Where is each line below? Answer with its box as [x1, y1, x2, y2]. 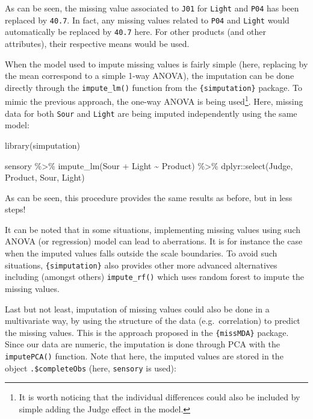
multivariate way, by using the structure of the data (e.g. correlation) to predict [5, 314, 300, 327]
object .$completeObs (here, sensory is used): [5, 361, 176, 374]
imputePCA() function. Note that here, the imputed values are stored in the [5, 350, 284, 362]
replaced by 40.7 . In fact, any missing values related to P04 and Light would [5, 13, 290, 26]
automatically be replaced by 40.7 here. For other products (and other [5, 25, 267, 38]
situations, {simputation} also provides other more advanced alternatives [5, 258, 277, 271]
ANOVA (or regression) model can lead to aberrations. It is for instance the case [5, 235, 303, 247]
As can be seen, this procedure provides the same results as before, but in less [5, 191, 293, 203]
